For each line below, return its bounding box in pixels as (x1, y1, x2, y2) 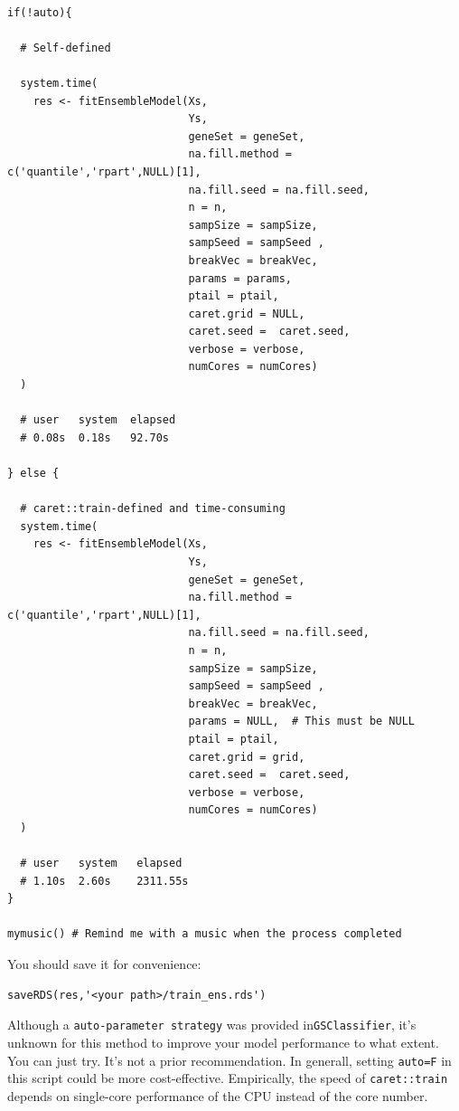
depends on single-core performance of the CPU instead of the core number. (7, 1086, 428, 1105)
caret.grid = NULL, (188, 307, 305, 320)
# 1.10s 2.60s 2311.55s (20, 874, 189, 888)
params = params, (188, 271, 292, 285)
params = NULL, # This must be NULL (188, 715, 416, 728)
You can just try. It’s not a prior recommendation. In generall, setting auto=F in (7, 1050, 452, 1069)
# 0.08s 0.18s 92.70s (20, 431, 169, 444)
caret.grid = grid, (188, 750, 305, 764)
